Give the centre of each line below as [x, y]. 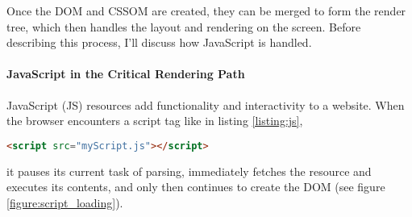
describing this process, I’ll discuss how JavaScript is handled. [159, 42]
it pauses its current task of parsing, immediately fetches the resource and [189, 171]
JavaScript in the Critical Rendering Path [126, 74]
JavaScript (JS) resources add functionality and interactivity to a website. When [206, 104]
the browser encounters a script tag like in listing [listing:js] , [155, 121]
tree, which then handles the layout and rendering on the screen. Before [184, 26]
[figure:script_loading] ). [65, 202]
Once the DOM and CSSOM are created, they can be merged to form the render [206, 10]
